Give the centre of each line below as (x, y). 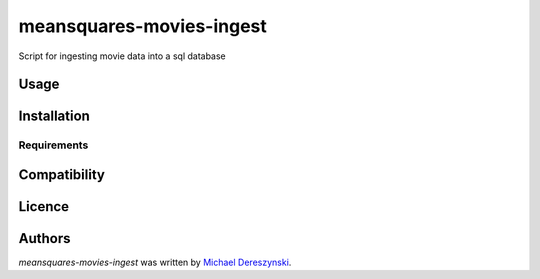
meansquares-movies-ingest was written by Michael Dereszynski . (155, 262)
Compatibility (61, 174)
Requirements (53, 145)
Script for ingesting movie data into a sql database (122, 56)
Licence (44, 206)
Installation (54, 116)
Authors (44, 238)
